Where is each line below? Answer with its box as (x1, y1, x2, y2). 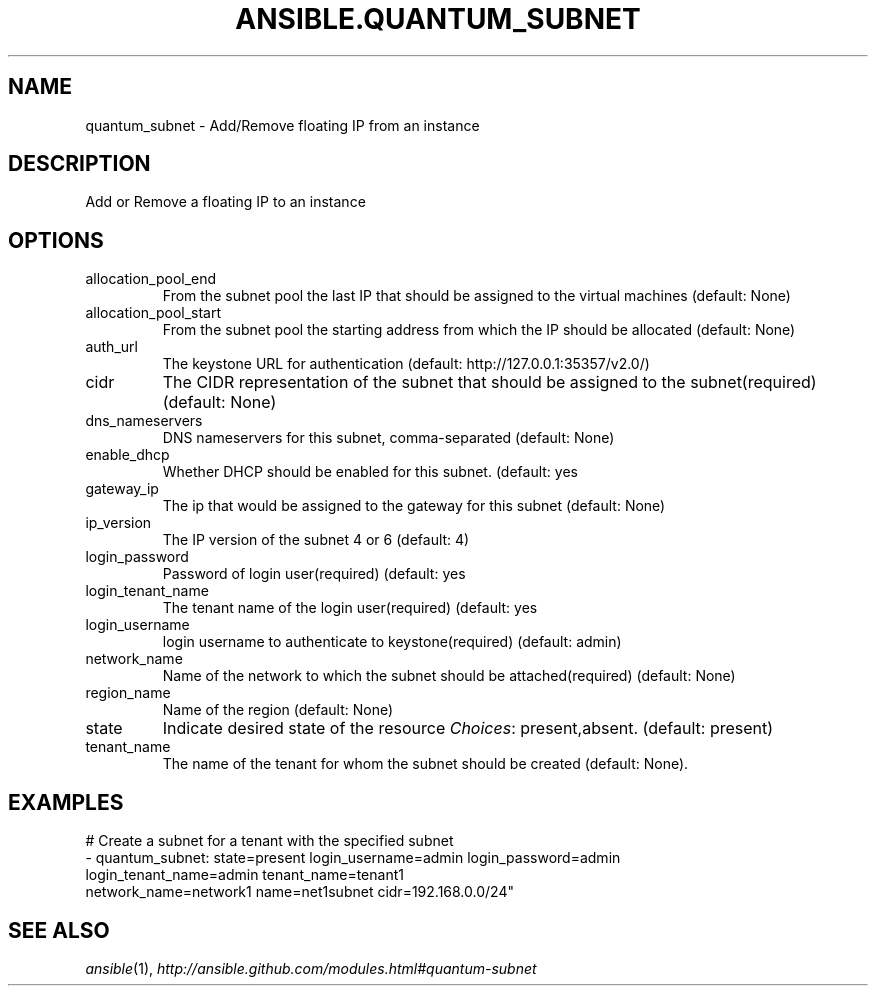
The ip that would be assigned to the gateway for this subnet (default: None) (162, 497, 666, 515)
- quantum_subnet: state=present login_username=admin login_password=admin (85, 849, 621, 867)
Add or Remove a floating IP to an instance (85, 193, 366, 211)
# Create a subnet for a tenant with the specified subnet (85, 832, 454, 850)
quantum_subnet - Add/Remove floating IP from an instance (85, 116, 480, 134)
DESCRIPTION (8, 151, 151, 177)
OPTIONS (8, 227, 104, 253)
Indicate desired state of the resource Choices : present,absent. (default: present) (162, 718, 774, 739)
